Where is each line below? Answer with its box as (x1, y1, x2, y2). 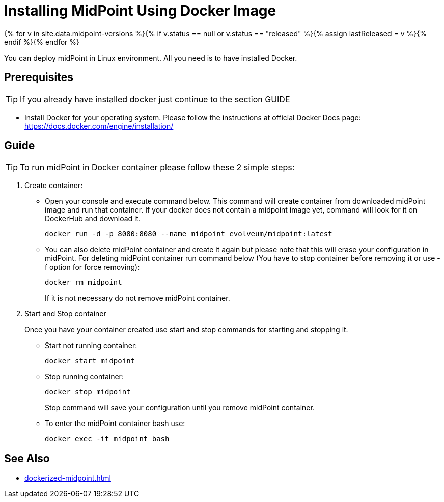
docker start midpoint (45, 357, 135, 365)
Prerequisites (4, 71, 73, 84)
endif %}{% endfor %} (4, 37, 79, 46)
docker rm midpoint (45, 278, 122, 287)
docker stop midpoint (45, 388, 131, 397)
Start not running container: (45, 341, 137, 350)
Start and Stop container (24, 309, 106, 319)
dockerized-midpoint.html (24, 473, 111, 483)
